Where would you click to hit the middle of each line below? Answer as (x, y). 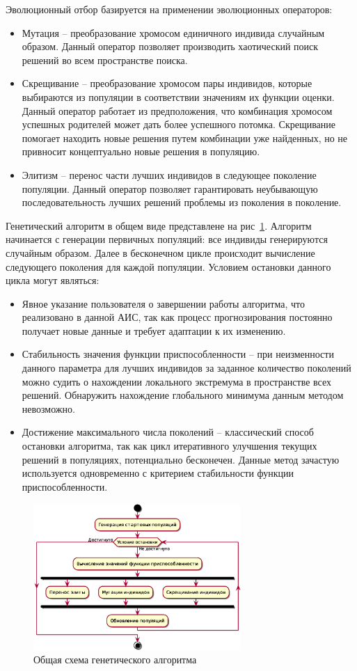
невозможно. (48, 408)
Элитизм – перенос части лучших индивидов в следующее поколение (169, 174)
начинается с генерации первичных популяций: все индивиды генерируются (167, 239)
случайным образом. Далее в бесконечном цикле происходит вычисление (160, 252)
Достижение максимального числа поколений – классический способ (168, 432)
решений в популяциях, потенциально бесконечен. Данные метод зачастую (181, 459)
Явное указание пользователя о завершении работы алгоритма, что (163, 303)
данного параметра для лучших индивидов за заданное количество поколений (187, 368)
